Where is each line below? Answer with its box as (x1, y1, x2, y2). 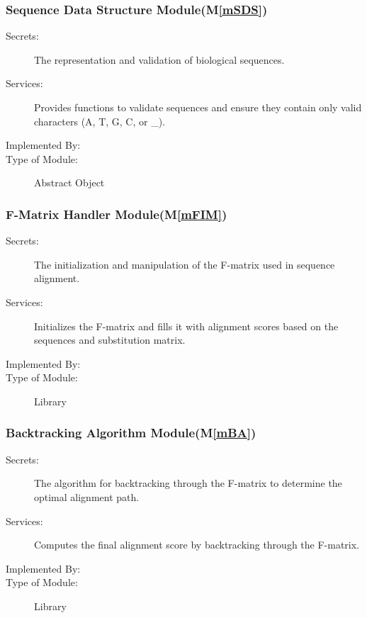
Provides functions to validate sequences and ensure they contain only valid (34, 100, 362, 114)
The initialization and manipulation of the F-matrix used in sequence (34, 257, 335, 271)
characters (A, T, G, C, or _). (34, 113, 165, 128)
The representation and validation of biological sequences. (34, 52, 285, 67)
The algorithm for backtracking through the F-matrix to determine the (34, 476, 342, 490)
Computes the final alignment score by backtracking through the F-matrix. (34, 537, 360, 552)
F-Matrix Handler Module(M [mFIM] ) (6, 205, 227, 223)
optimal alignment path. (34, 489, 140, 504)
